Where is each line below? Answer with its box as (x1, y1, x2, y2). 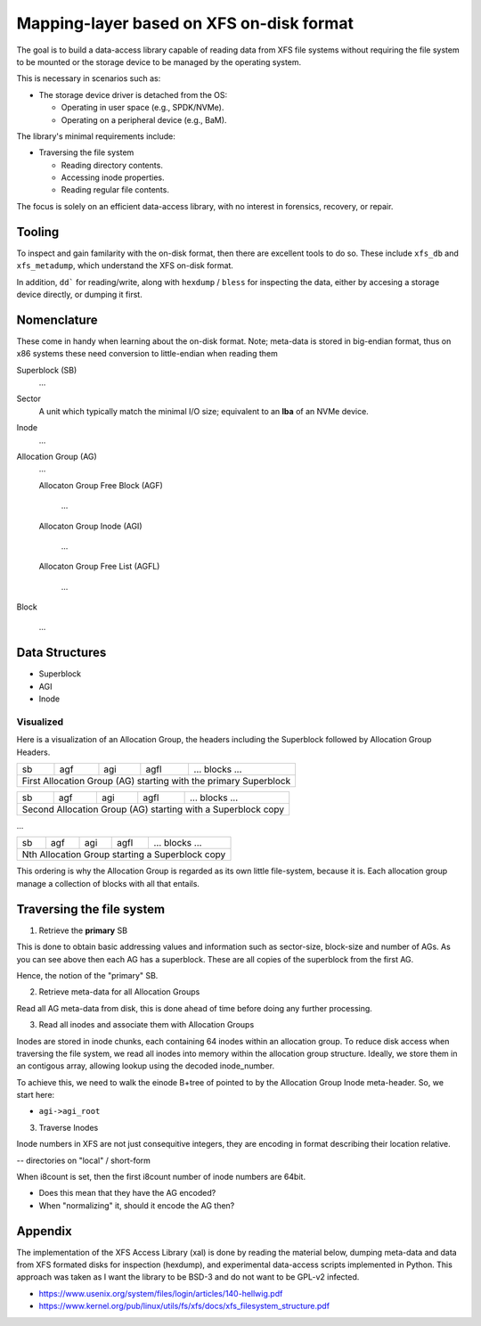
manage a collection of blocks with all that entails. (16, 878, 200, 888)
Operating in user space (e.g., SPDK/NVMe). (61, 102, 224, 113)
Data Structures (16, 645, 107, 660)
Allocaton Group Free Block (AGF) (38, 479, 164, 490)
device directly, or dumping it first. (16, 289, 143, 299)
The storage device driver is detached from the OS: (38, 89, 228, 100)
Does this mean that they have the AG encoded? (38, 1188, 216, 1199)
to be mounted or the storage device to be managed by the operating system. (16, 56, 302, 67)
